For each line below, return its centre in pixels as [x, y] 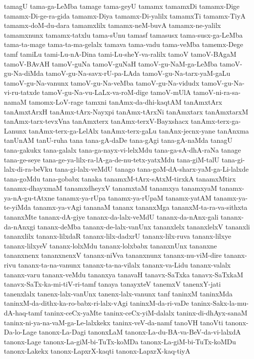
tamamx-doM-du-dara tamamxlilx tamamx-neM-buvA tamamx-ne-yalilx [113, 25]
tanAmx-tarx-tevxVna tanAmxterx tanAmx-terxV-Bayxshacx [96, 121]
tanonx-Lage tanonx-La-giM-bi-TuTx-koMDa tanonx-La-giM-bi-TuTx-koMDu [120, 341]
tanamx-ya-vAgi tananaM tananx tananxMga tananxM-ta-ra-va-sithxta [140, 207]
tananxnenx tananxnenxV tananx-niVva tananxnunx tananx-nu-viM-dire [113, 255]
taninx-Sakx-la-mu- [220, 303]
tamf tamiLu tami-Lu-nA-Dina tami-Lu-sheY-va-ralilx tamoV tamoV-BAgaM [120, 54]
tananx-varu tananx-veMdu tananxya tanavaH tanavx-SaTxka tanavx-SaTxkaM [124, 274]
